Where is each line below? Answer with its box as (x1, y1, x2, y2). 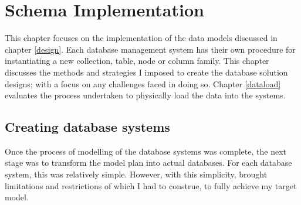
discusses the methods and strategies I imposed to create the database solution (5, 66, 288, 78)
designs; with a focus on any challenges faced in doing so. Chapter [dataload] (5, 77, 281, 90)
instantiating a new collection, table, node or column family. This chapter (5, 54, 269, 67)
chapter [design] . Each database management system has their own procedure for (5, 43, 296, 55)
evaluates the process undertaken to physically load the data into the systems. (5, 89, 286, 101)
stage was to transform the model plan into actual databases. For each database (5, 156, 292, 169)
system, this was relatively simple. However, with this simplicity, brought (5, 168, 268, 180)
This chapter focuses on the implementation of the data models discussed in (5, 32, 278, 44)
